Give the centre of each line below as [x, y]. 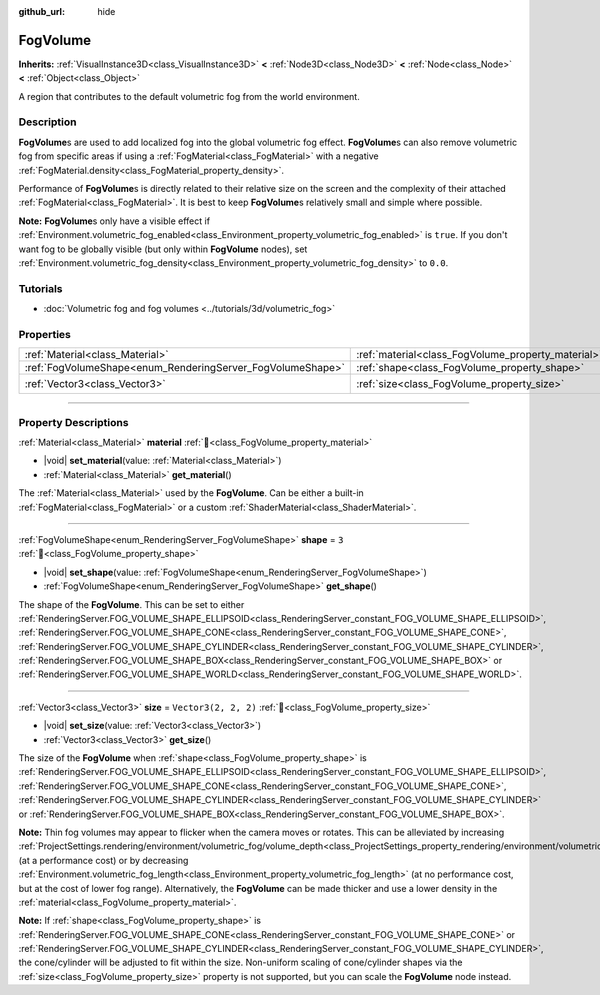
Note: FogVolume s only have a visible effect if [114, 221]
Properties [45, 334]
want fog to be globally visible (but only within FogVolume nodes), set [163, 249]
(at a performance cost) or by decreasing [103, 860]
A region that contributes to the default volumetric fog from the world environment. [189, 96]
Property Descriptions [73, 422]
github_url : [41, 11]
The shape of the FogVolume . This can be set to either [131, 604]
